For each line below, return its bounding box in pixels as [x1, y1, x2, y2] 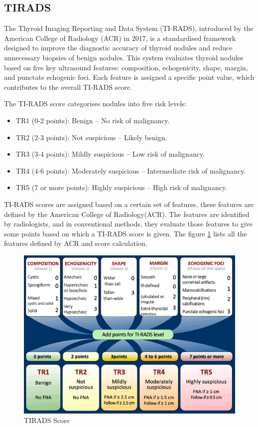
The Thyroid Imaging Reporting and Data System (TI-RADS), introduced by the [4, 23, 254, 33]
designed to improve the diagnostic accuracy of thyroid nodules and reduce [4, 42, 233, 53]
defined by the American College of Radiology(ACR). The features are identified [4, 209, 250, 219]
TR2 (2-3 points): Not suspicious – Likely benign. [15, 132, 167, 142]
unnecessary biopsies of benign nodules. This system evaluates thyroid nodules [4, 52, 244, 62]
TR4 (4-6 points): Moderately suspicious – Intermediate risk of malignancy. [15, 165, 246, 176]
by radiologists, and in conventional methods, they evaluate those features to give [4, 218, 253, 229]
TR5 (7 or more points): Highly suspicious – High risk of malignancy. [15, 182, 228, 193]
